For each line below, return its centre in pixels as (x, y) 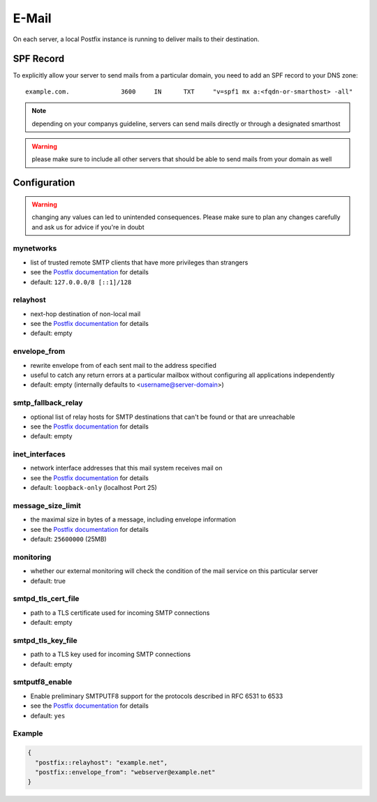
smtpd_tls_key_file (45, 640)
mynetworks (35, 248)
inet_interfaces (39, 454)
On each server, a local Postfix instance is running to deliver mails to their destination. (136, 39)
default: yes (48, 715)
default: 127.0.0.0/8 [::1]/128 (81, 282)
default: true (48, 581)
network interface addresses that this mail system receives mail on (126, 468)
